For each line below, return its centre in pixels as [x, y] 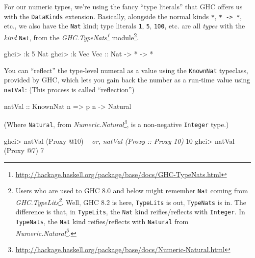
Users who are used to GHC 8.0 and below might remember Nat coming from [132, 191]
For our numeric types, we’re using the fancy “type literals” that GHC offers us [123, 6]
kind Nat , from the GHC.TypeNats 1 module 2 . [71, 36]
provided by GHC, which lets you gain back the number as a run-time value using [127, 80]
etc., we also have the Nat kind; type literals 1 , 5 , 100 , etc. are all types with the [125, 26]
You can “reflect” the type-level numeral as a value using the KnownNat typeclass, [126, 70]
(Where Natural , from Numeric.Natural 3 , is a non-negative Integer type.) [116, 123]
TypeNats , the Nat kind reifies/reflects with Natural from [102, 221]
